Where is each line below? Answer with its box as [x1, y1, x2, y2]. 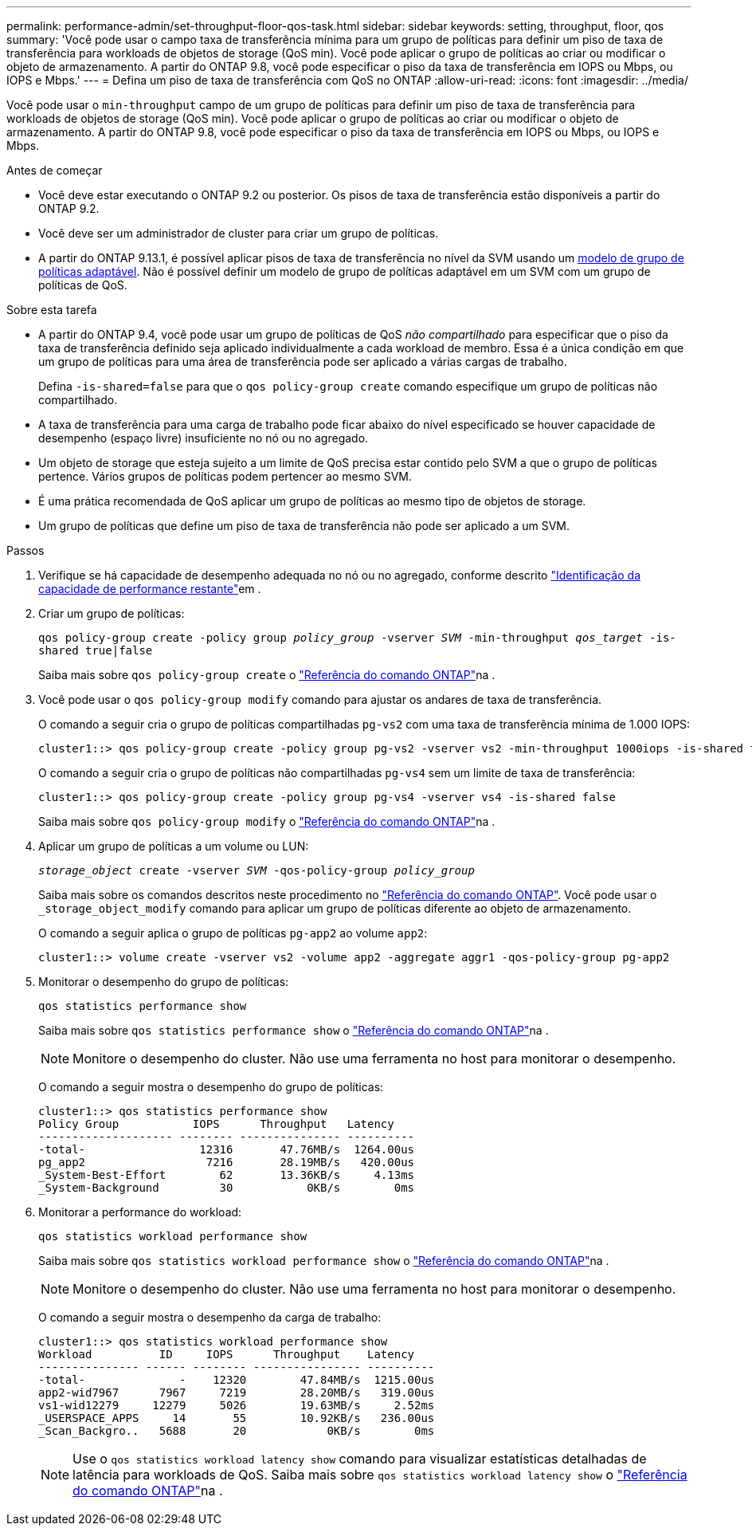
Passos [6, 544, 45, 557]
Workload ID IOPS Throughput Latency [38, 1348, 415, 1361]
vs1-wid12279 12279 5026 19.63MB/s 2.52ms [38, 1399, 435, 1412]
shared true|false [38, 644, 153, 657]
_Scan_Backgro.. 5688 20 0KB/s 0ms [38, 1424, 435, 1437]
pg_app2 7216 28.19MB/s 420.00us [38, 1156, 415, 1169]
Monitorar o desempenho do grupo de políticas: [38, 975, 289, 988]
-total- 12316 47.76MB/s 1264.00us [38, 1143, 415, 1156]
